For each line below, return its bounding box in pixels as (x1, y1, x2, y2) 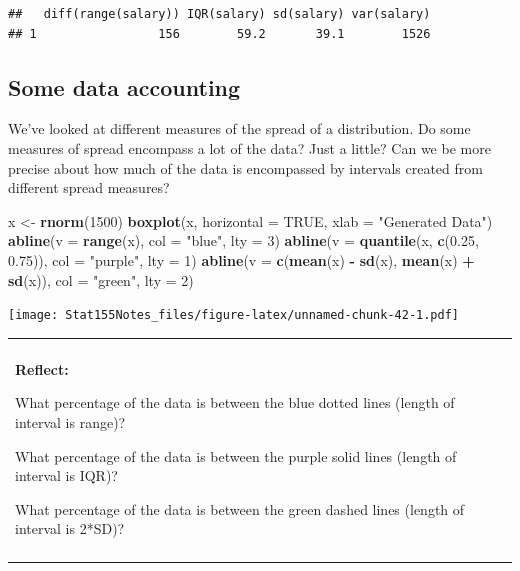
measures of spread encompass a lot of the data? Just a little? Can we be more (8, 137, 491, 158)
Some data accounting (8, 71, 241, 102)
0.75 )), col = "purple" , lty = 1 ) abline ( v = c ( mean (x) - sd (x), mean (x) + (8, 249, 475, 270)
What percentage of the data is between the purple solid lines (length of (15, 445, 457, 466)
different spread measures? (8, 177, 170, 198)
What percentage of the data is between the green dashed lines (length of (15, 498, 465, 519)
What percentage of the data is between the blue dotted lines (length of (15, 392, 455, 413)
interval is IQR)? (15, 465, 118, 486)
